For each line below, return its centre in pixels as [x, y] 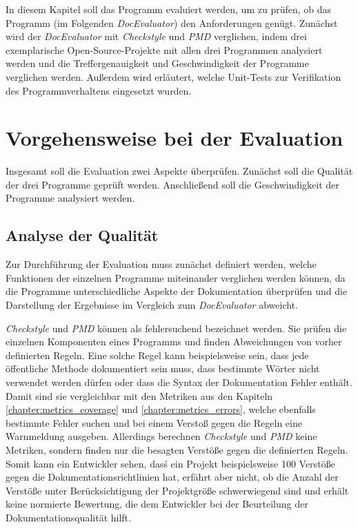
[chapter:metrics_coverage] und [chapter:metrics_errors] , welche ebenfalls [161, 409]
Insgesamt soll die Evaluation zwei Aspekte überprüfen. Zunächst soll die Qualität [179, 171]
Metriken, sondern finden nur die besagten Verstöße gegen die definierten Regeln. [177, 449]
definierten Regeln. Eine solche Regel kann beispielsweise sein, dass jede [157, 355]
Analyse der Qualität [82, 235]
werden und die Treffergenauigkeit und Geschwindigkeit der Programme [157, 63]
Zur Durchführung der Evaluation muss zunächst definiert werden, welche [161, 264]
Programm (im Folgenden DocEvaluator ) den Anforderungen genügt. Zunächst [172, 22]
